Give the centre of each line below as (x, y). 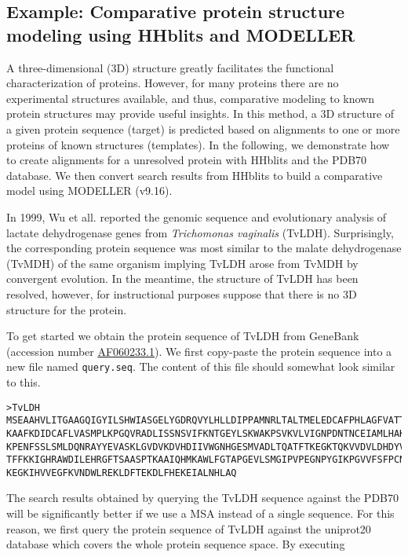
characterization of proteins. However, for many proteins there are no (173, 83)
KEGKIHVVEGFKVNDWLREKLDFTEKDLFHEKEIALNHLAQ (122, 473)
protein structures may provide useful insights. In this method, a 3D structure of (200, 114)
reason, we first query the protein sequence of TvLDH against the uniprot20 (189, 528)
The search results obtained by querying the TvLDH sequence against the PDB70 (203, 498)
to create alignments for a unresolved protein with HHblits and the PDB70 (187, 160)
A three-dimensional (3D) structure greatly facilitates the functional (170, 67)
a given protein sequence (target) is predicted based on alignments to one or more (203, 128)
